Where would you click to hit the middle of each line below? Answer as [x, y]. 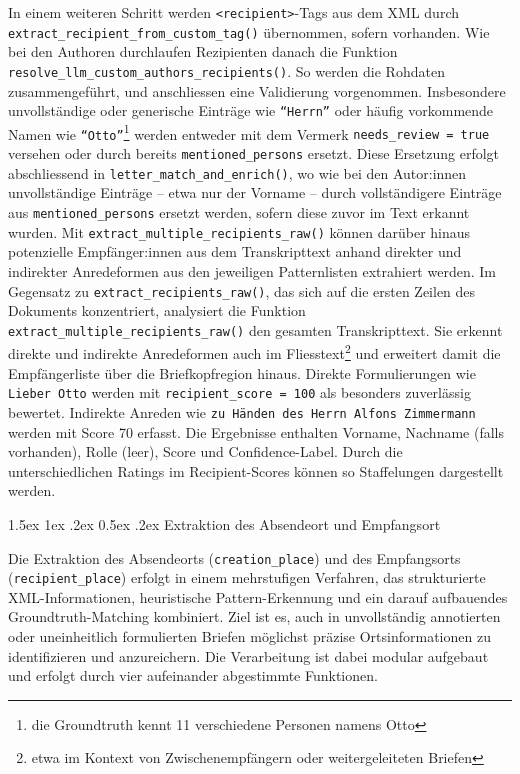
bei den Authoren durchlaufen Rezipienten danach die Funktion [203, 51]
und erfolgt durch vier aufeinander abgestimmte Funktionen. [193, 675]
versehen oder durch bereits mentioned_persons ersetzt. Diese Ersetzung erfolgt [254, 153]
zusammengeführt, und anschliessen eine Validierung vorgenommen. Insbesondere [257, 90]
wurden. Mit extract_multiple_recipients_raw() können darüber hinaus [239, 231]
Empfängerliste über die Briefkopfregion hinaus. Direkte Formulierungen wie [242, 372]
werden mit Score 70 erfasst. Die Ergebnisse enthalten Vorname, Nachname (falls [256, 431]
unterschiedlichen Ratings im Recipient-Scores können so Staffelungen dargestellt [256, 470]
